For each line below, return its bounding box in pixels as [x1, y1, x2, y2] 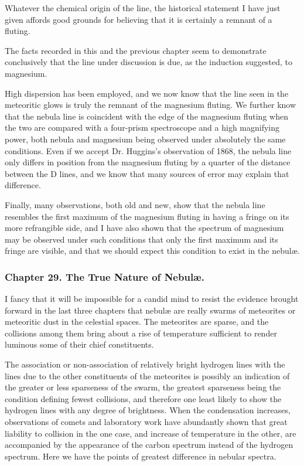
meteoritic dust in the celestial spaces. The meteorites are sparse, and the [5, 315, 269, 328]
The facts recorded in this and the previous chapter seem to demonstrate [5, 44, 267, 56]
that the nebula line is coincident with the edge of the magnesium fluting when [5, 110, 288, 122]
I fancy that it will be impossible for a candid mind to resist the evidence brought [5, 292, 299, 305]
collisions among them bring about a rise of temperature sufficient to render [5, 326, 277, 339]
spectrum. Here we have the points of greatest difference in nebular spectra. [5, 450, 276, 462]
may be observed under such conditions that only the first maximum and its [5, 233, 278, 245]
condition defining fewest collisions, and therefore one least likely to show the [5, 392, 282, 404]
